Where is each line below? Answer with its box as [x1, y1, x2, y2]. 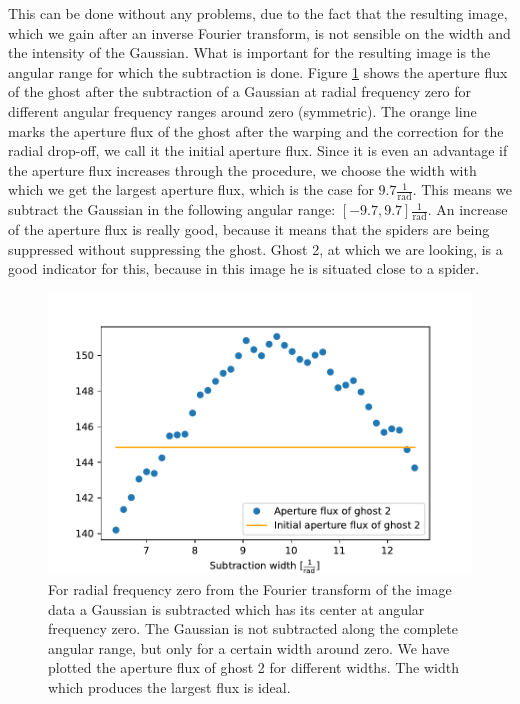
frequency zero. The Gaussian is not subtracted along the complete [48, 618, 459, 639]
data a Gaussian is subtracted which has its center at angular [48, 598, 425, 619]
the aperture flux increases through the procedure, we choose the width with [8, 159, 477, 180]
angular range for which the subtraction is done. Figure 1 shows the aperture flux [8, 61, 508, 82]
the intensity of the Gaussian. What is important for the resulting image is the [8, 42, 491, 63]
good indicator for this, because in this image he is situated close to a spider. [8, 258, 480, 279]
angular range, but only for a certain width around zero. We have [48, 637, 450, 658]
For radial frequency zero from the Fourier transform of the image [48, 579, 452, 600]
